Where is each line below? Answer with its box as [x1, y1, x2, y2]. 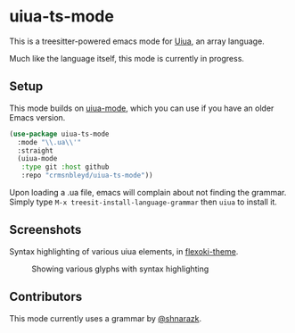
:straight [17, 146, 53, 155]
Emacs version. [9, 112, 66, 122]
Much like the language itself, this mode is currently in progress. [9, 53, 245, 63]
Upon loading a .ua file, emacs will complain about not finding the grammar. [9, 187, 287, 197]
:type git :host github [20, 162, 110, 171]
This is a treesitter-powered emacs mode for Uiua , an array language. [9, 36, 265, 46]
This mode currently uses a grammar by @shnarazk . [9, 312, 202, 323]
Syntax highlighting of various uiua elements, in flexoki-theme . [9, 246, 239, 256]
